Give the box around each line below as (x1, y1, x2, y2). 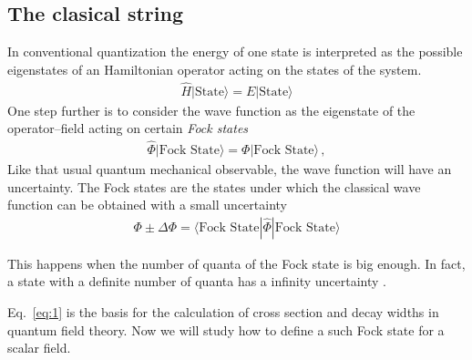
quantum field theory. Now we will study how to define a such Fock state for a (7, 320, 445, 339)
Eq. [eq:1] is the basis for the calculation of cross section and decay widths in (7, 303, 439, 322)
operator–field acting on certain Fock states (7, 118, 249, 138)
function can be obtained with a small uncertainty (7, 195, 287, 214)
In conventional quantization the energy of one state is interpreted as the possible (7, 42, 463, 61)
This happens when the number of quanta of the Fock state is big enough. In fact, (7, 253, 466, 273)
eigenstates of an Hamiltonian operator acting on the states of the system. (7, 59, 422, 78)
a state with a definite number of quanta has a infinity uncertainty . (7, 272, 386, 291)
